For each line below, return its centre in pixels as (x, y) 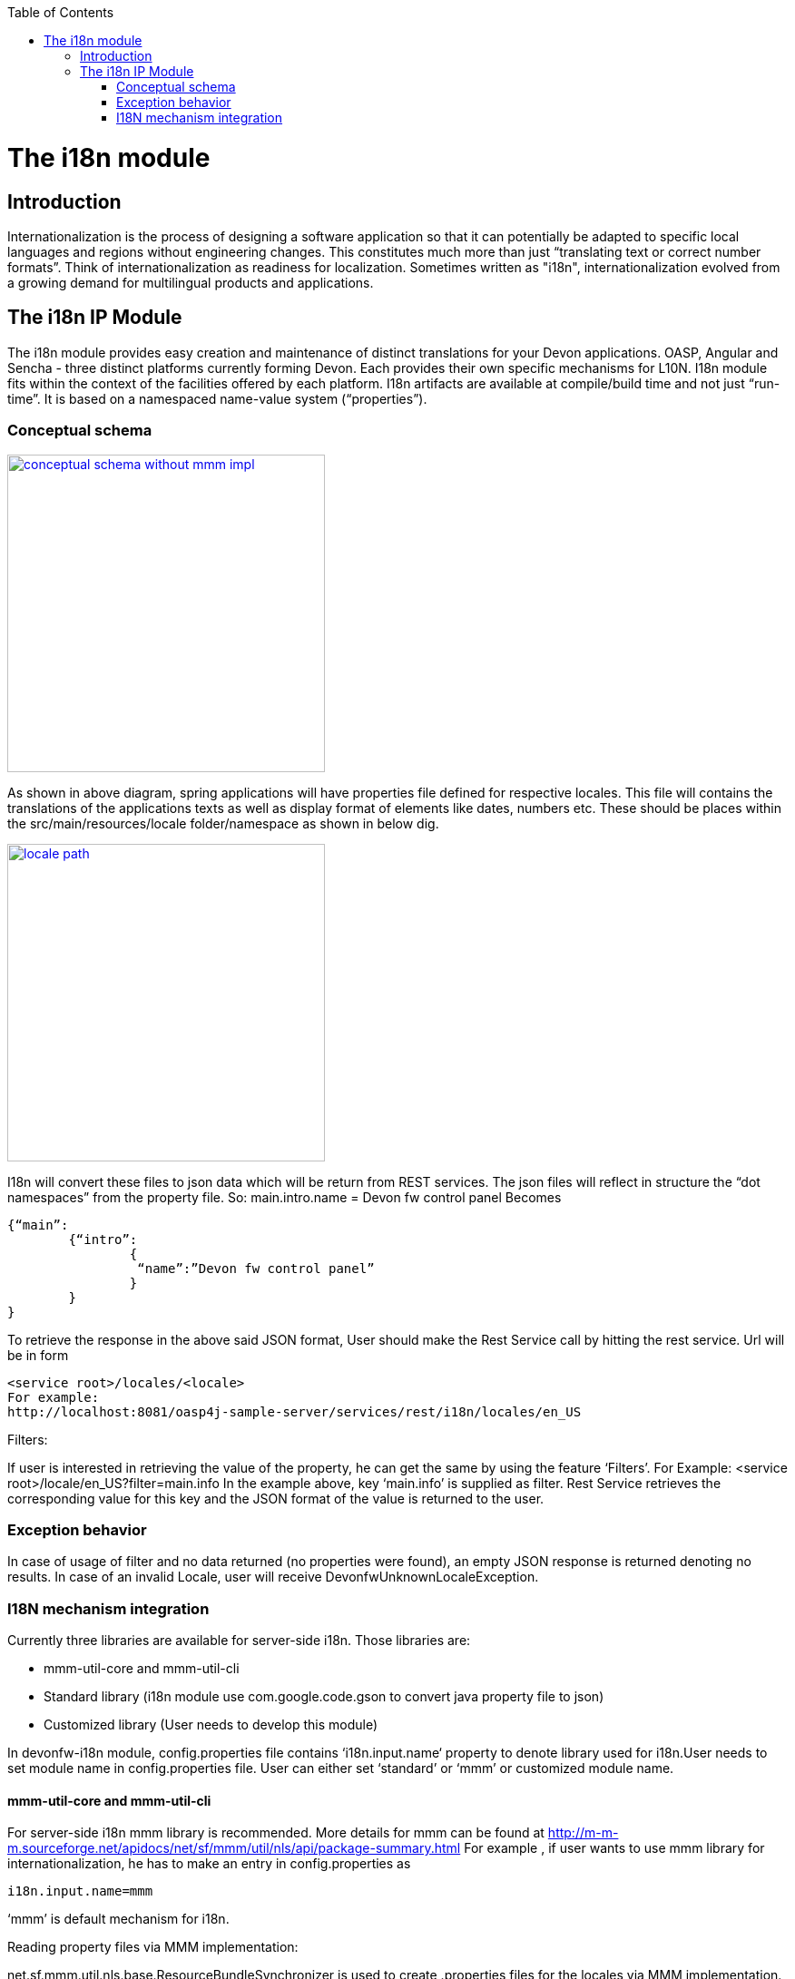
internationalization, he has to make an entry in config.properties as (209, 1864)
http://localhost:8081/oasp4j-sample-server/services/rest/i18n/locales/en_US (294, 1411)
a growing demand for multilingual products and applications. (191, 282)
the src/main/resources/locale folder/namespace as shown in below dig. (223, 823)
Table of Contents (61, 12)
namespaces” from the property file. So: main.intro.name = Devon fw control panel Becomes (285, 1197)
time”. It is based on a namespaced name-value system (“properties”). (217, 398)
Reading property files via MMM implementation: (153, 1947)
